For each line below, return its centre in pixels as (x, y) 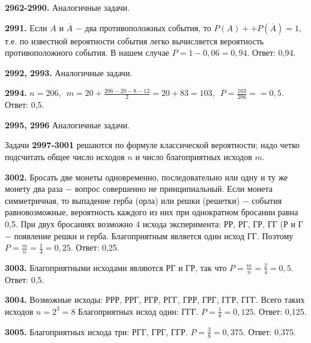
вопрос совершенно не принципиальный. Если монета (174, 189)
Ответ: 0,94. (274, 52)
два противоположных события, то (148, 27)
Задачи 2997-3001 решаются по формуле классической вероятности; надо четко (152, 145)
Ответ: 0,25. (98, 247)
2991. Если (26, 27)
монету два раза (34, 189)
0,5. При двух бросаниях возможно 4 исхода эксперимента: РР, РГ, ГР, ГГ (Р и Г (154, 223)
